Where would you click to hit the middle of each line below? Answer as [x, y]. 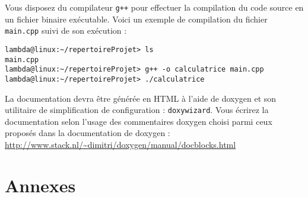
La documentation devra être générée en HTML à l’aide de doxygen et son [141, 98]
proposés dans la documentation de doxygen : [88, 133]
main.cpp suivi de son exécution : [66, 30]
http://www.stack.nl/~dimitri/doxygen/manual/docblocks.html [120, 144]
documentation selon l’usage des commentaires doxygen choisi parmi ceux [139, 121]
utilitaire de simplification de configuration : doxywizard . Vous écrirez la [137, 110]
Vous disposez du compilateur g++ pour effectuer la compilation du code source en [154, 7]
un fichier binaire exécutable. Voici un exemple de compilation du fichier [136, 19]
